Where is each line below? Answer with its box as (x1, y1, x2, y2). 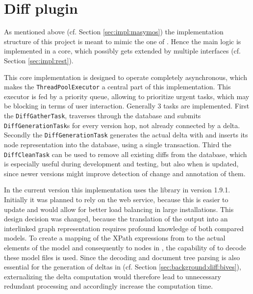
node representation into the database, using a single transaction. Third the (4, 139, 231, 149)
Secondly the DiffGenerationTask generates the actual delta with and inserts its (4, 130, 248, 140)
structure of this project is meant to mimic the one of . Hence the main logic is (4, 36, 241, 46)
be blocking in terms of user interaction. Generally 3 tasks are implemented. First (4, 101, 250, 111)
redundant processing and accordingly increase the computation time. (4, 281, 213, 291)
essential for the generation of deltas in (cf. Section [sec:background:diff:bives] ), (4, 262, 241, 272)
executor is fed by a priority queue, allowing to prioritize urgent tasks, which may (4, 91, 250, 101)
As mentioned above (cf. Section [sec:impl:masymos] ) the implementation (4, 27, 224, 37)
